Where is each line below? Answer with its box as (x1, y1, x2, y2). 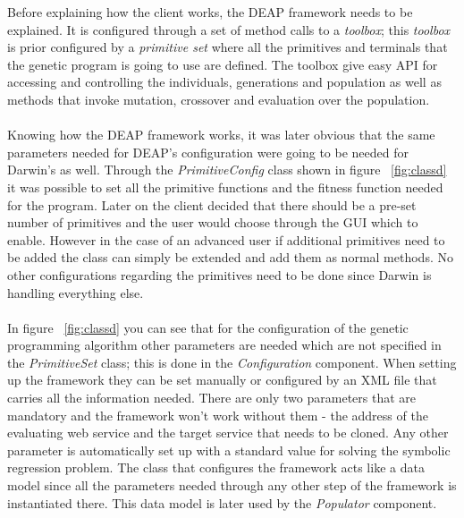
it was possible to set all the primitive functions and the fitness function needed (7, 177, 443, 196)
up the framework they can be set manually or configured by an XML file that (7, 370, 437, 389)
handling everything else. (7, 283, 144, 301)
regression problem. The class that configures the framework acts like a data (7, 458, 425, 477)
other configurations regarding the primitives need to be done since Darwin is (7, 265, 432, 284)
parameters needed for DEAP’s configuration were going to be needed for (7, 142, 409, 161)
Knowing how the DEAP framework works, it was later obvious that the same (7, 125, 435, 144)
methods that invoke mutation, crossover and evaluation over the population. (7, 89, 430, 108)
